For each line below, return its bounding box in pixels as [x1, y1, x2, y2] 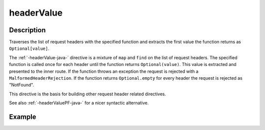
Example [9, 113, 36, 121]
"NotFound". [9, 82, 34, 88]
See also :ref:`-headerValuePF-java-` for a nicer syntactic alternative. [9, 100, 149, 106]
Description [9, 26, 46, 34]
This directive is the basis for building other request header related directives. [9, 91, 166, 97]
